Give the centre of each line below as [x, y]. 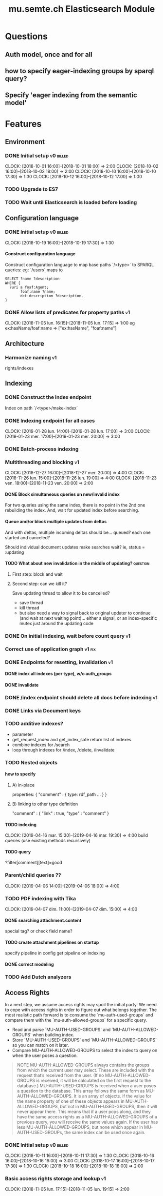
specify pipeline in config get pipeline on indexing [55, 953]
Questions [26, 36]
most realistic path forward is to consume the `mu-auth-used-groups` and [79, 1015]
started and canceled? [27, 537]
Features [23, 124]
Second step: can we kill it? [39, 584]
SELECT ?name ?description [32, 279]
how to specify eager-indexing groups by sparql [80, 71]
